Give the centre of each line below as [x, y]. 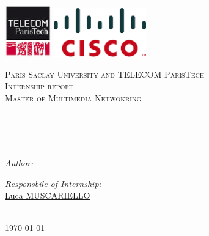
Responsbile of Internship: [53, 183]
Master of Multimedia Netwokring [73, 98]
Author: [19, 163]
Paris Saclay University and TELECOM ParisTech [105, 74]
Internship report [39, 86]
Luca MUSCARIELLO [48, 195]
